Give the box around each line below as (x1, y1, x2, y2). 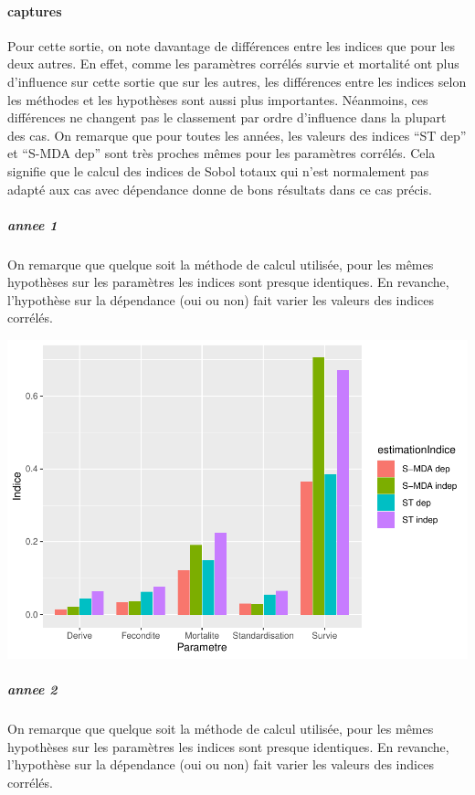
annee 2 (7, 680, 58, 699)
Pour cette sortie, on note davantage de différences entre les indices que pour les (7, 36, 455, 55)
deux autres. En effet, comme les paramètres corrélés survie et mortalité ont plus (7, 54, 459, 73)
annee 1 (7, 215, 58, 234)
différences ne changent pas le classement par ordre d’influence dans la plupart (7, 108, 447, 127)
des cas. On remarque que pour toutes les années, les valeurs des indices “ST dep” (7, 125, 467, 144)
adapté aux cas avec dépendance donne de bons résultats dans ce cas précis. (7, 179, 432, 198)
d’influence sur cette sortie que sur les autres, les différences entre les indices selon (7, 71, 467, 90)
